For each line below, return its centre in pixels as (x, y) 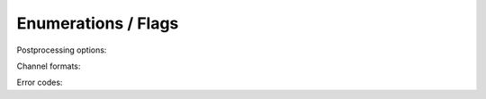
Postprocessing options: (62, 50)
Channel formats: (49, 66)
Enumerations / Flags (98, 23)
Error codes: (40, 82)
